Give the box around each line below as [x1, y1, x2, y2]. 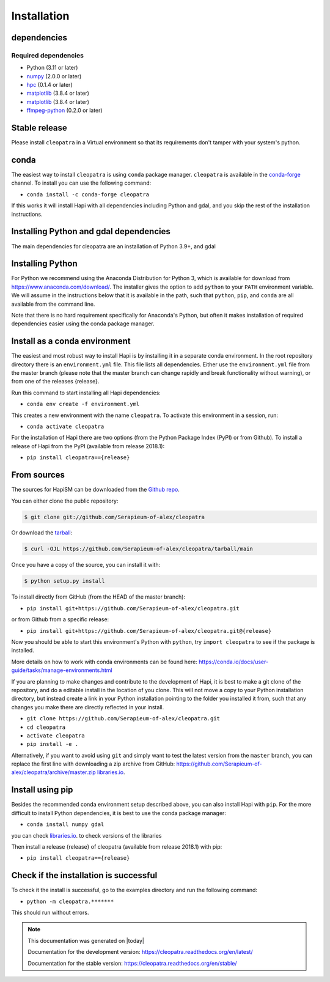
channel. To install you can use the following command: [11, 179, 152, 186]
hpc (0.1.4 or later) [26, 81, 73, 89]
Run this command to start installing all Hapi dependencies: [11, 389, 161, 396]
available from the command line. [11, 300, 95, 308]
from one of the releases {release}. [11, 378, 100, 385]
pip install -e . [26, 740, 79, 748]
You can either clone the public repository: [11, 497, 119, 504]
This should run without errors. [11, 909, 89, 916]
